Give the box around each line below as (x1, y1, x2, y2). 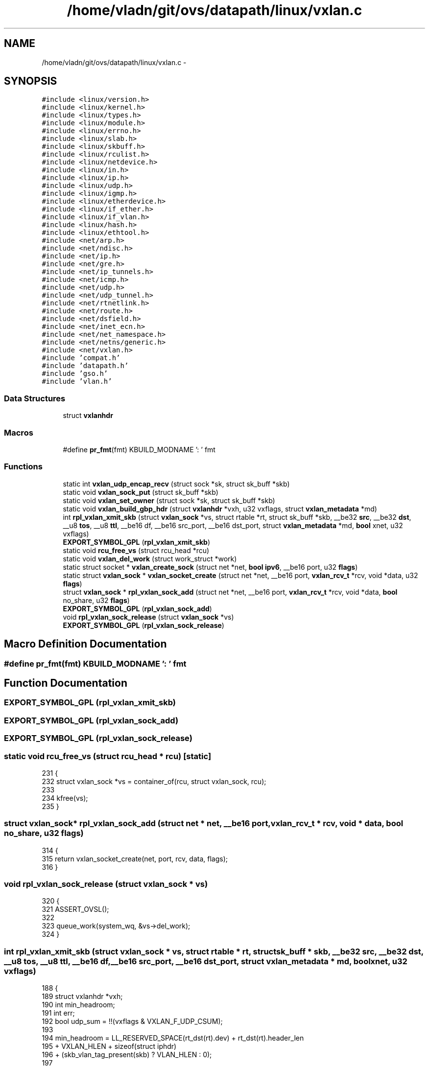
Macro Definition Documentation (4, 638, 167, 650)
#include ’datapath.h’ (42, 362, 129, 370)
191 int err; (42, 1009, 75, 1018)
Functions (4, 462, 43, 472)
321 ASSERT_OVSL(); (42, 905, 109, 914)
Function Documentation (4, 676, 127, 689)
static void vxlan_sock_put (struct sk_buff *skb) (63, 487, 218, 496)
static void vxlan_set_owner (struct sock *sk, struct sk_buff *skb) (63, 496, 275, 505)
